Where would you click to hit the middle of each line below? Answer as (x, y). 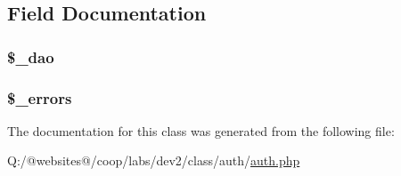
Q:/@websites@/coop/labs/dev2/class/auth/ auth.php (154, 160)
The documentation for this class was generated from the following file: (201, 130)
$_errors (40, 97)
